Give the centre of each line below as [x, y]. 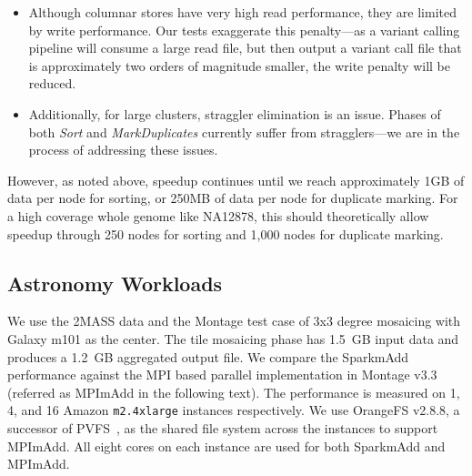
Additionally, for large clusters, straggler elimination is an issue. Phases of [235, 113]
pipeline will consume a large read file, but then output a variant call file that [245, 48]
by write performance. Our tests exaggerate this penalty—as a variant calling [244, 30]
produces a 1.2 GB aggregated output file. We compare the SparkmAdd [208, 356]
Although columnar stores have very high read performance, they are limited [243, 12]
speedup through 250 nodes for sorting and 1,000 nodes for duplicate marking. [226, 233]
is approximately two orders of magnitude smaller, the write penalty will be [239, 65]
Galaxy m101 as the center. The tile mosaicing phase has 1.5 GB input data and [233, 338]
